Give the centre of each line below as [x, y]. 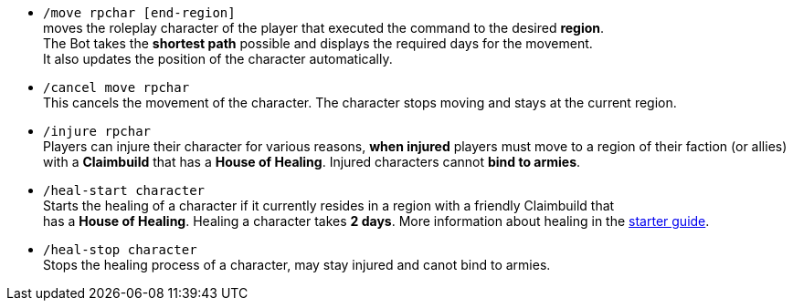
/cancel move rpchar [116, 87]
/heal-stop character [120, 250]
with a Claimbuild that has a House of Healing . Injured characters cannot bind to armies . [312, 162]
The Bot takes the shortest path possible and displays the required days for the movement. [318, 43]
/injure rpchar [97, 131]
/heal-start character [124, 190]
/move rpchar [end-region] [139, 13]
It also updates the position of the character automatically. [218, 59]
